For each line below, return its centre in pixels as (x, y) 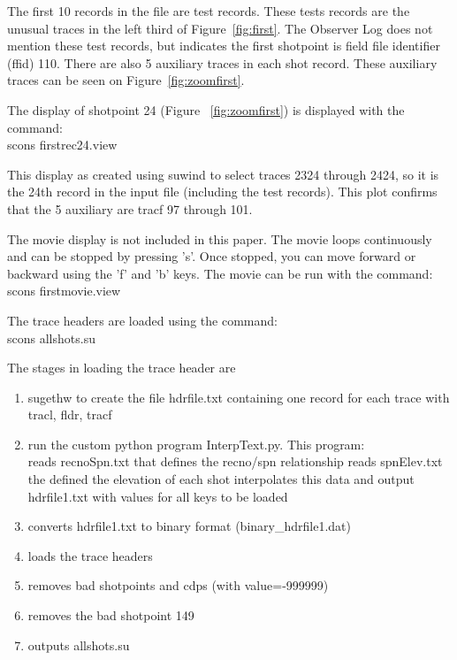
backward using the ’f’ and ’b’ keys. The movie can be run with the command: (220, 273)
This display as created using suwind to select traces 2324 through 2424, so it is (223, 174)
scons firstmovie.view (64, 291)
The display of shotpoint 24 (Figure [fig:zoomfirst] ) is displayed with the (206, 109)
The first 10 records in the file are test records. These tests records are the (209, 11)
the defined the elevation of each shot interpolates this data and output (221, 479)
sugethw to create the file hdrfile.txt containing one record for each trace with (239, 397)
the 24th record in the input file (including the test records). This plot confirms (222, 192)
